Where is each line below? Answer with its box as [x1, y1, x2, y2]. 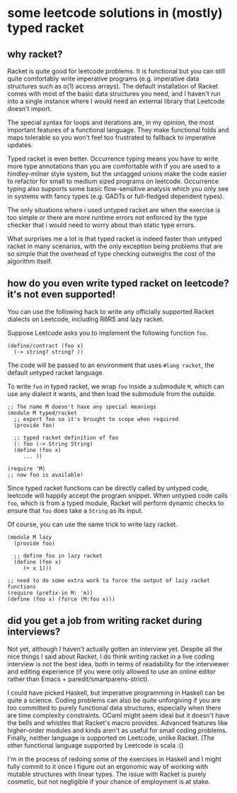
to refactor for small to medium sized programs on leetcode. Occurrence [7, 177, 219, 185]
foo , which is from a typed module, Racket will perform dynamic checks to [7, 499, 224, 507]
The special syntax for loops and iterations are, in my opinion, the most [7, 118, 214, 127]
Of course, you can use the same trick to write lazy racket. [7, 520, 178, 528]
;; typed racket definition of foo [13, 434, 119, 441]
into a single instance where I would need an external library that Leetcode [7, 97, 225, 105]
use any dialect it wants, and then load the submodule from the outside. [7, 389, 216, 398]
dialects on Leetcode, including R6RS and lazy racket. [7, 315, 164, 323]
